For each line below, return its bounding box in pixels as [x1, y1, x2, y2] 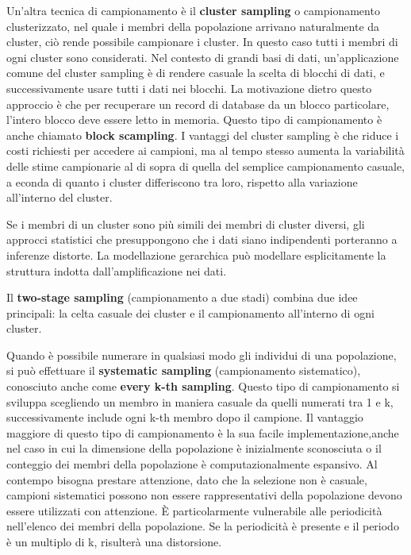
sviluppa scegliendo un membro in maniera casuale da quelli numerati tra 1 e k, [6, 393, 394, 410]
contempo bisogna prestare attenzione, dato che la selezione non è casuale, [6, 471, 367, 488]
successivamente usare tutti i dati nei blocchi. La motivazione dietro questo [6, 79, 372, 96]
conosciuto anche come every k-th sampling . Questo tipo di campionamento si [6, 378, 400, 395]
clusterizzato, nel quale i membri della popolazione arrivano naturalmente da [6, 17, 380, 34]
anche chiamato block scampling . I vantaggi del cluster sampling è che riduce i [6, 126, 399, 143]
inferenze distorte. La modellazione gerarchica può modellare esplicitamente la [6, 246, 386, 263]
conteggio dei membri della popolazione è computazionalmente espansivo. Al [6, 456, 378, 472]
